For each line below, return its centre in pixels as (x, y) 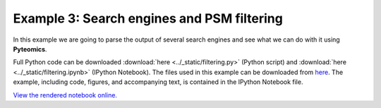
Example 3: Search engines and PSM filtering (148, 18)
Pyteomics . (30, 49)
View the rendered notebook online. (65, 95)
